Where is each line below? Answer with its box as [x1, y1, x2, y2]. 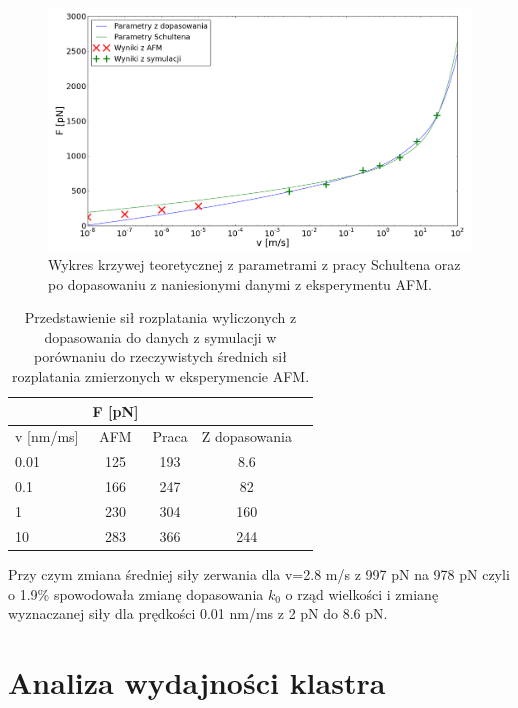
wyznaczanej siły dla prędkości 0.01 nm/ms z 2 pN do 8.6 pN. [8, 603, 388, 624]
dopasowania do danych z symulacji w [44, 326, 277, 347]
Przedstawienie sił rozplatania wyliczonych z [24, 307, 297, 328]
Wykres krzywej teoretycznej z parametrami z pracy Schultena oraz [48, 254, 461, 275]
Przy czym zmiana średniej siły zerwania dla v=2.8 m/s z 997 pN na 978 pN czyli [8, 563, 510, 584]
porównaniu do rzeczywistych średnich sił [34, 346, 287, 367]
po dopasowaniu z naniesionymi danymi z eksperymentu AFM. [48, 273, 432, 294]
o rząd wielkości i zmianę [285, 583, 439, 604]
